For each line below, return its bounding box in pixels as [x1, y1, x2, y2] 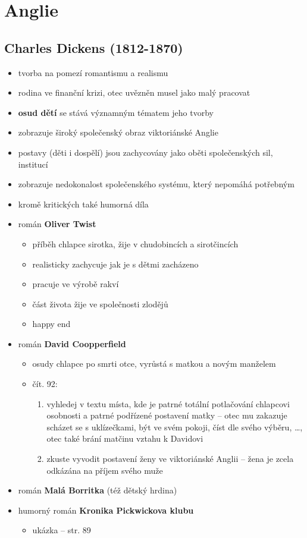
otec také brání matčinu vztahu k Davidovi [46, 432, 203, 445]
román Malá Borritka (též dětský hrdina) [18, 484, 177, 496]
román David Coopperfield [18, 337, 126, 350]
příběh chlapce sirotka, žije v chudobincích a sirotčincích [32, 237, 239, 250]
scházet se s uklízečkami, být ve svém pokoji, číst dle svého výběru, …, [46, 420, 303, 433]
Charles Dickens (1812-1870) [4, 38, 183, 56]
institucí [18, 158, 48, 170]
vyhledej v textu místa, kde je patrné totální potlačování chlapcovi [46, 397, 290, 410]
